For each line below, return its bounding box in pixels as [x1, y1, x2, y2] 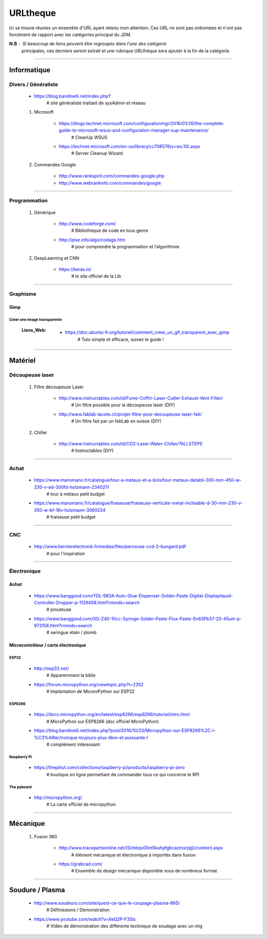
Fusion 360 [34, 833, 57, 839]
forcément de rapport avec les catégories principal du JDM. [9, 31, 132, 37]
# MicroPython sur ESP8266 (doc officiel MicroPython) [46, 718, 159, 724]
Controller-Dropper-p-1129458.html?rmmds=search [34, 599, 140, 605]
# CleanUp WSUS [71, 134, 108, 140]
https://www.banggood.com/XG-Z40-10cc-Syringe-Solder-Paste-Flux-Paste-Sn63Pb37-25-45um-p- [34, 616, 242, 622]
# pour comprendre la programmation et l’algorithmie [71, 244, 180, 250]
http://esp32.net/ [34, 665, 69, 671]
